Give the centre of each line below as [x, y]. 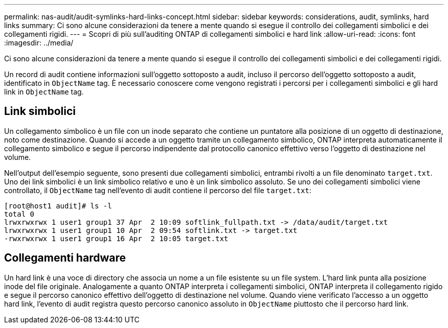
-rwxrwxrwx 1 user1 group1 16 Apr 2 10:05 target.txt [116, 238]
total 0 [19, 214]
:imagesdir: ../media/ [39, 43]
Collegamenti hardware [65, 258]
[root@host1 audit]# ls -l [58, 206]
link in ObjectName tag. [44, 92]
